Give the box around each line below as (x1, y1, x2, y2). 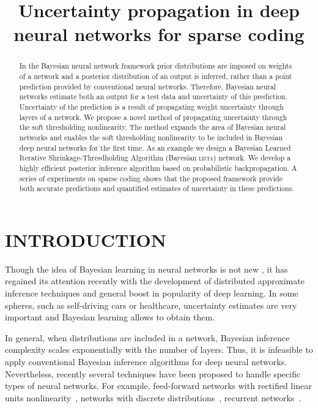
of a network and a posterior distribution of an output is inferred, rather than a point (19, 71, 292, 81)
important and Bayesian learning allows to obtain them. (5, 311, 215, 323)
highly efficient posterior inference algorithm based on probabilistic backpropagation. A (19, 162, 297, 173)
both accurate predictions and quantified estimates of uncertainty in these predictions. (19, 183, 294, 194)
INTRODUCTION (5, 227, 167, 252)
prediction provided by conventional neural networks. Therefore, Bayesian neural (19, 81, 276, 91)
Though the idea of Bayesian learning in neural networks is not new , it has (5, 262, 288, 275)
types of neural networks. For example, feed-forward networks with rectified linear (5, 379, 312, 392)
